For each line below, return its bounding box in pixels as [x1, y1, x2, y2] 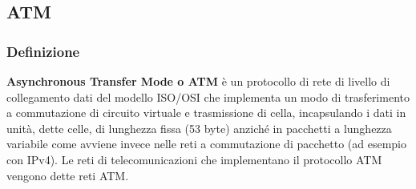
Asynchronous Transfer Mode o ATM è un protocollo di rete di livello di [6, 73, 390, 89]
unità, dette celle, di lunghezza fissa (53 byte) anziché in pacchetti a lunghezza [6, 119, 392, 136]
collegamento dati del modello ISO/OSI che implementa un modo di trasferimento [6, 88, 410, 105]
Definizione [6, 41, 80, 61]
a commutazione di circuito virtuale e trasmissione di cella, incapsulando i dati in [6, 104, 406, 121]
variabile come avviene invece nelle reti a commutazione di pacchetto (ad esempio [6, 135, 407, 152]
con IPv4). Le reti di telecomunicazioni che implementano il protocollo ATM [6, 151, 382, 167]
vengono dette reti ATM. [6, 167, 129, 183]
